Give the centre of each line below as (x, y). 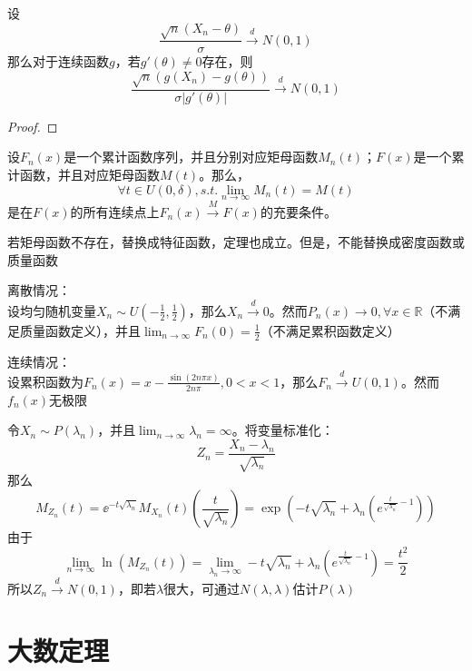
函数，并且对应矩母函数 (89, 174)
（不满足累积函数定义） (330, 330)
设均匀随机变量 (52, 310)
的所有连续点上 (115, 211)
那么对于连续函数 (58, 61)
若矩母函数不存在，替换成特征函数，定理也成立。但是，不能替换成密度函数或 (236, 242)
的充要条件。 (298, 211)
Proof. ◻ (33, 126)
